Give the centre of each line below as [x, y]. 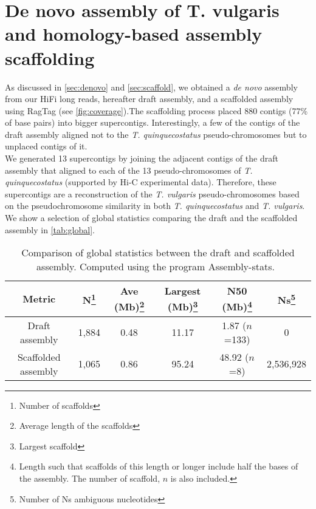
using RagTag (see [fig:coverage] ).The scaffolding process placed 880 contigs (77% [156, 110]
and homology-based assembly [134, 34]
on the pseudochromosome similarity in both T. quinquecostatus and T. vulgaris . [155, 206]
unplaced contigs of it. [46, 146]
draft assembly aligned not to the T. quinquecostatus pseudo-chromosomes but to [156, 134]
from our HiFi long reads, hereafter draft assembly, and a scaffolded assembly [149, 99]
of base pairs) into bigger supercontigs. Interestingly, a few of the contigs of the [153, 122]
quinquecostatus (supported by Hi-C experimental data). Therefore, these [141, 182]
